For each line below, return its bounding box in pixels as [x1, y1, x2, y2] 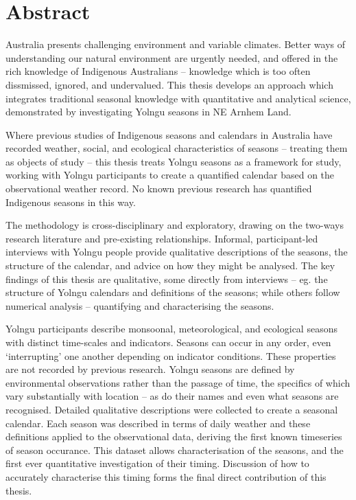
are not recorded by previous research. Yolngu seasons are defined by [5, 362, 295, 376]
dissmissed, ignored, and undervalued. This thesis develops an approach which [5, 77, 333, 91]
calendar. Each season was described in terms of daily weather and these [5, 416, 311, 430]
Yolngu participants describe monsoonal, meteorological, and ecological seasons [5, 321, 337, 336]
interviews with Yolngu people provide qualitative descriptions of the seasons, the [5, 245, 348, 259]
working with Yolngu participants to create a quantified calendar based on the [5, 168, 335, 182]
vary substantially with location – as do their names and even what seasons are [5, 389, 339, 403]
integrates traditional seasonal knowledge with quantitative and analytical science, [5, 91, 351, 105]
